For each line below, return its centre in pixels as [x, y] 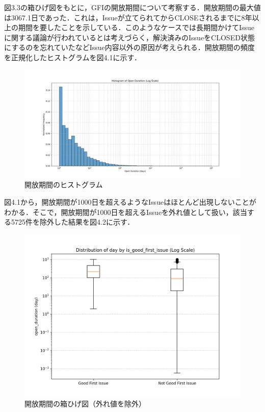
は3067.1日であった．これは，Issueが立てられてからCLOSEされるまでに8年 [128, 17]
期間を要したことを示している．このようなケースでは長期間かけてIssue [136, 27]
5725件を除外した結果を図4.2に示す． [73, 222]
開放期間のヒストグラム [64, 185]
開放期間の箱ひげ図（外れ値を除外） [85, 404]
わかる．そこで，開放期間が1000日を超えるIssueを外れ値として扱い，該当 [126, 212]
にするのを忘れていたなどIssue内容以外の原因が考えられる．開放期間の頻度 [129, 47]
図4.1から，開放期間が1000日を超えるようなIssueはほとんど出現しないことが [130, 201]
